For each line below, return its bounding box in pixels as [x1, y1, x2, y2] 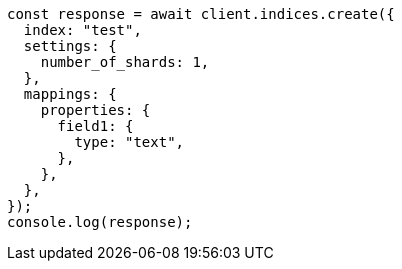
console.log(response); [7, 214, 193, 230]
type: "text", [74, 134, 185, 150]
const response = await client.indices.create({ [7, 6, 395, 22]
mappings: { [23, 86, 117, 102]
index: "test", [23, 22, 142, 38]
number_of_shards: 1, [40, 54, 210, 70]
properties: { [40, 102, 151, 118]
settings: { [23, 38, 117, 54]
